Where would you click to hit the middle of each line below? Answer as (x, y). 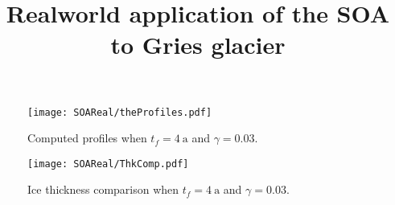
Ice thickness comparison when (103, 189)
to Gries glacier (198, 45)
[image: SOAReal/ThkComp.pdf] (108, 164)
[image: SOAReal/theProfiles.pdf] (120, 112)
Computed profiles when (87, 138)
